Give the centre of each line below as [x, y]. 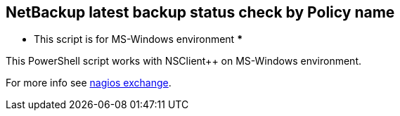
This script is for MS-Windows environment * [138, 39]
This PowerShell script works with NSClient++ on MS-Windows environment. [183, 61]
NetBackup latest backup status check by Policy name [200, 12]
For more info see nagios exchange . [89, 83]
